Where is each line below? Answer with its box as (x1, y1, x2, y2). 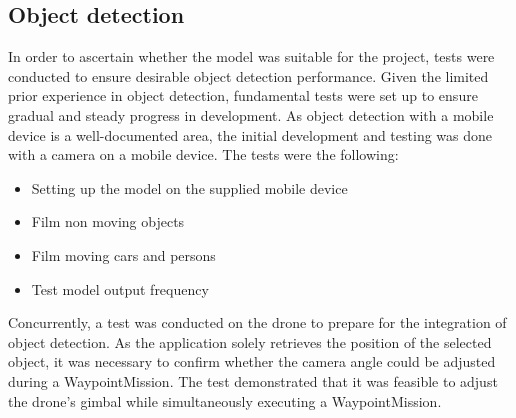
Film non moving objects (31, 211, 185, 232)
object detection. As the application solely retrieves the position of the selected (8, 331, 492, 352)
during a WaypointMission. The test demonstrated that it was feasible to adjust (8, 370, 498, 391)
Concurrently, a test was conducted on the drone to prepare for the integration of (8, 312, 507, 333)
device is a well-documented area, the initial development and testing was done (8, 124, 493, 145)
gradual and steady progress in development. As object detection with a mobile (8, 104, 494, 125)
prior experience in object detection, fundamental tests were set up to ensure (8, 85, 478, 106)
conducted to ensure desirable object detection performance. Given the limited (8, 65, 489, 86)
